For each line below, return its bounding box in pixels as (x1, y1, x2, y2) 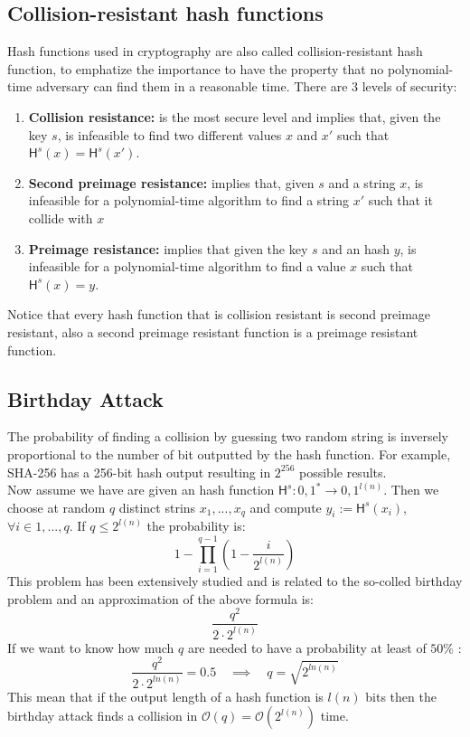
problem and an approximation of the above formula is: (7, 589, 314, 608)
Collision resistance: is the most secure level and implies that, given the (28, 107, 441, 126)
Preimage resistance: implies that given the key (28, 239, 308, 258)
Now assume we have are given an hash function (7, 480, 275, 499)
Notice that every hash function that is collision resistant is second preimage (7, 305, 431, 324)
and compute (249, 497, 322, 516)
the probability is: (146, 516, 246, 535)
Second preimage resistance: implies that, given (28, 173, 315, 192)
